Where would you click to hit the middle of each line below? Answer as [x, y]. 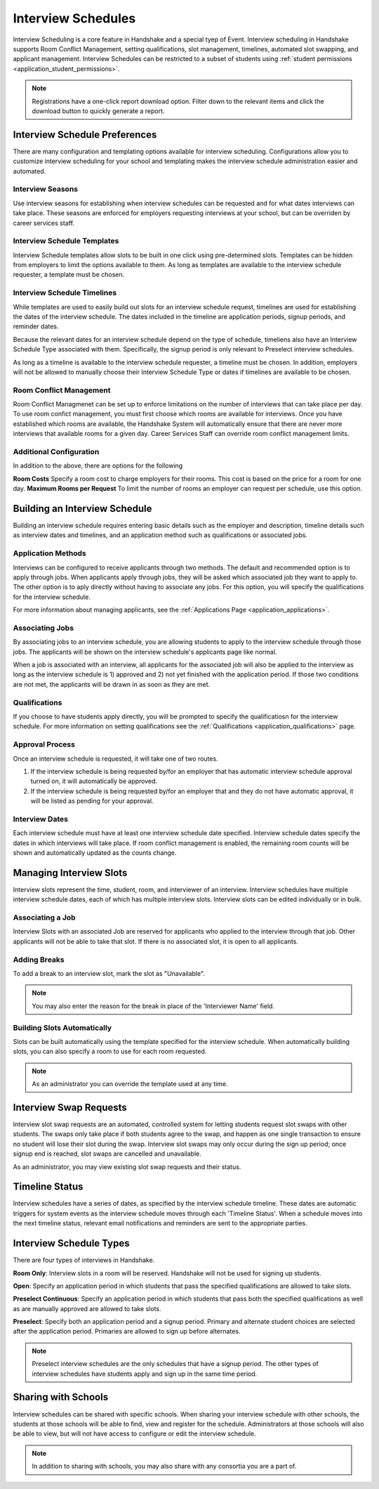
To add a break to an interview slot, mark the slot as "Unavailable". [109, 973]
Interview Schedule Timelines [65, 293]
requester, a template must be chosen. [69, 275]
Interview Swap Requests [70, 1107]
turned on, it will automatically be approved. [94, 781]
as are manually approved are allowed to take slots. [87, 1308]
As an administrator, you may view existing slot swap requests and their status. [127, 1166]
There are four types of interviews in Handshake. [84, 1260]
